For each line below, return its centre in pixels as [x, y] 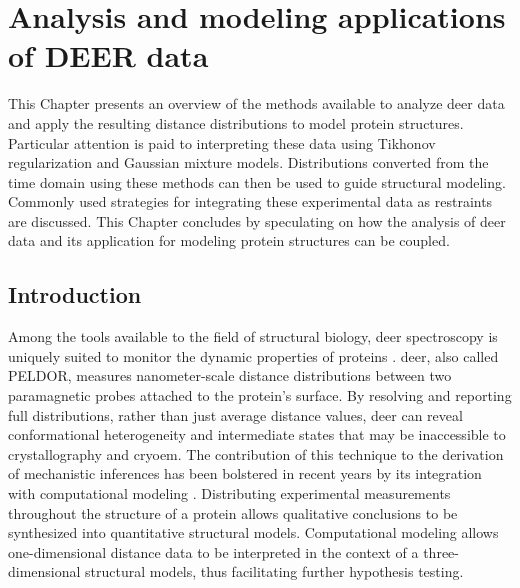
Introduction [75, 294]
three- [441, 551]
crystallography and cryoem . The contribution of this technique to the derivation [256, 453]
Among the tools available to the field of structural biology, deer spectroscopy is [253, 336]
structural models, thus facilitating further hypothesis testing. [274, 571]
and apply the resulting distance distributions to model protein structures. [236, 122]
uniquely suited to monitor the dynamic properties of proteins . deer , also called [253, 355]
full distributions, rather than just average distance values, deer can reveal [235, 414]
